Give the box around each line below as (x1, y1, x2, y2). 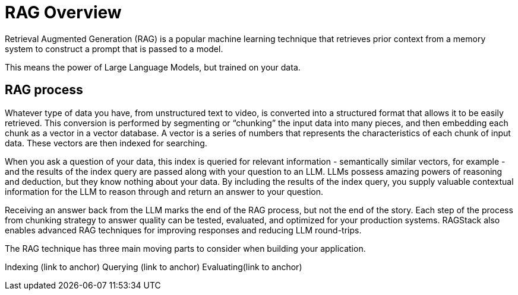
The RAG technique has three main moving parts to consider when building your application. (5, 243, 366, 254)
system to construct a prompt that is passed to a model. (5, 43, 223, 54)
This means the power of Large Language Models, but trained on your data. (5, 62, 301, 72)
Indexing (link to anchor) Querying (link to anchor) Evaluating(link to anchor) (5, 261, 302, 272)
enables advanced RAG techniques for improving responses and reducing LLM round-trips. (5, 225, 362, 235)
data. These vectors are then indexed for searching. (5, 137, 207, 148)
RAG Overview (5, 2, 122, 23)
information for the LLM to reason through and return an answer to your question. (5, 186, 323, 197)
